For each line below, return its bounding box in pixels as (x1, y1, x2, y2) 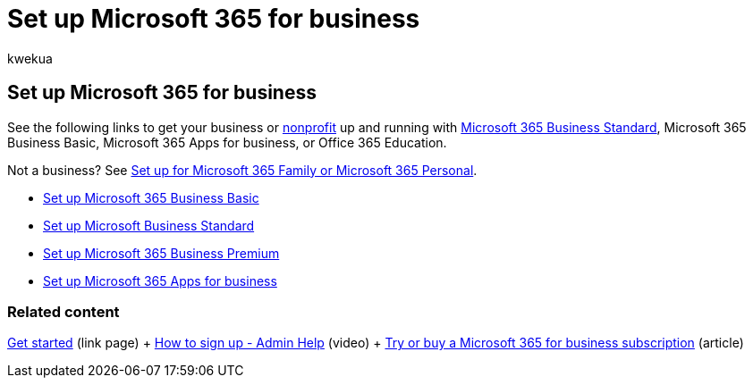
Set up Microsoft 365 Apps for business (43, 272, 277, 289)
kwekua (7, 50, 53, 66)
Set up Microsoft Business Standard (43, 217, 255, 233)
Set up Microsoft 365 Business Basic (43, 189, 259, 205)
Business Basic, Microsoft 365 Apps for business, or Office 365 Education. (7, 134, 447, 150)
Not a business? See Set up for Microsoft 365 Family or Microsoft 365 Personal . (7, 162, 478, 178)
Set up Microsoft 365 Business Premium (43, 245, 280, 261)
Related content (7, 302, 120, 321)
